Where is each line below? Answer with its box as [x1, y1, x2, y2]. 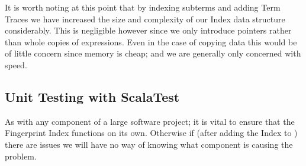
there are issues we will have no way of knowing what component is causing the [5, 138, 293, 150]
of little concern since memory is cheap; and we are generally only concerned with [5, 47, 301, 59]
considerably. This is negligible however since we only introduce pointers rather [5, 24, 292, 36]
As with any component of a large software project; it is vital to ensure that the [5, 115, 295, 127]
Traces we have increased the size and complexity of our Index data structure [5, 12, 285, 25]
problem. [5, 150, 37, 162]
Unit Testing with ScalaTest [5, 87, 180, 105]
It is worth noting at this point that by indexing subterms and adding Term [5, 1, 281, 13]
